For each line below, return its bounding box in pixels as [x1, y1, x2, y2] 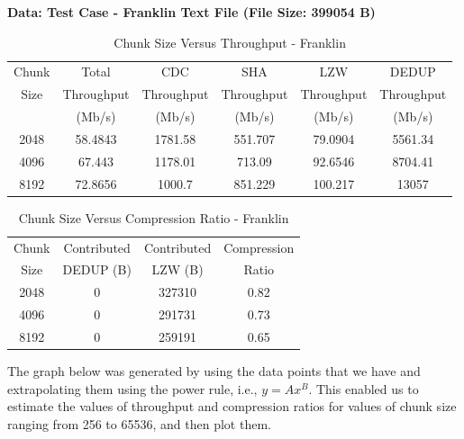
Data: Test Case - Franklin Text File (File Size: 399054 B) [7, 3, 376, 21]
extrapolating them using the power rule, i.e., [7, 379, 258, 398]
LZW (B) [151, 260, 204, 279]
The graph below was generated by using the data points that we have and [7, 362, 421, 381]
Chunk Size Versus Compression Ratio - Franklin [18, 208, 289, 227]
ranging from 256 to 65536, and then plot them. [7, 414, 271, 433]
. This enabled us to [308, 379, 419, 398]
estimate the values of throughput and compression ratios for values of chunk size [7, 397, 457, 416]
